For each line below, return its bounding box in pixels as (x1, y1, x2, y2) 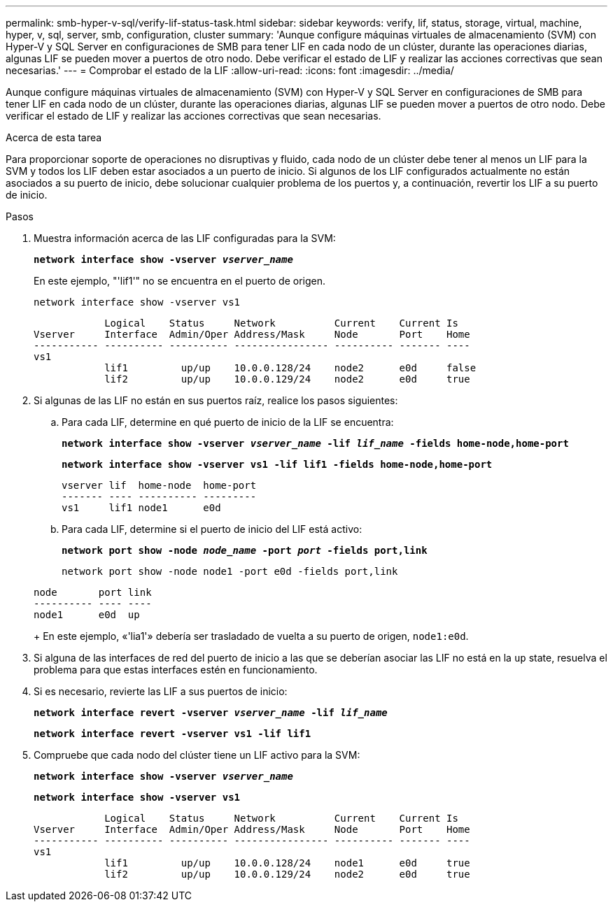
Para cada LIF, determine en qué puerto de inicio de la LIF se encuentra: (62, 416, 394, 428)
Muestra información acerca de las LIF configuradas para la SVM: (34, 232, 336, 244)
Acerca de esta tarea (6, 131, 102, 143)
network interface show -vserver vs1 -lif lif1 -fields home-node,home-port (62, 459, 493, 470)
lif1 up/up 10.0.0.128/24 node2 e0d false (104, 362, 477, 373)
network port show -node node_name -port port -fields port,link (62, 545, 428, 556)
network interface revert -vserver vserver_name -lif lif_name (34, 707, 388, 718)
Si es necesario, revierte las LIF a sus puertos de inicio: (34, 685, 288, 697)
